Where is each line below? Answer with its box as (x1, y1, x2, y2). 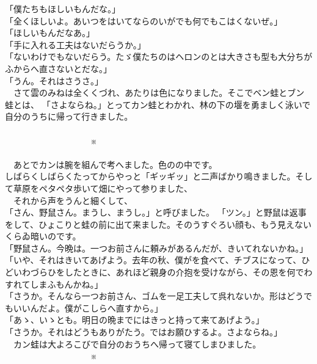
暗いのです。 (30, 230, 81, 242)
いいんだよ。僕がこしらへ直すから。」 (13, 301, 163, 314)
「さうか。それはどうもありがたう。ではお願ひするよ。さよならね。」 (5, 326, 282, 338)
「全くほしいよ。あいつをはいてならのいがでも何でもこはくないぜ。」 (5, 14, 283, 27)
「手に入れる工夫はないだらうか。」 (5, 38, 146, 51)
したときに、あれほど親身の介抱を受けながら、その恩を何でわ (64, 266, 313, 278)
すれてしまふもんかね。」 (5, 277, 103, 290)
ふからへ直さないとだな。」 (5, 62, 112, 75)
